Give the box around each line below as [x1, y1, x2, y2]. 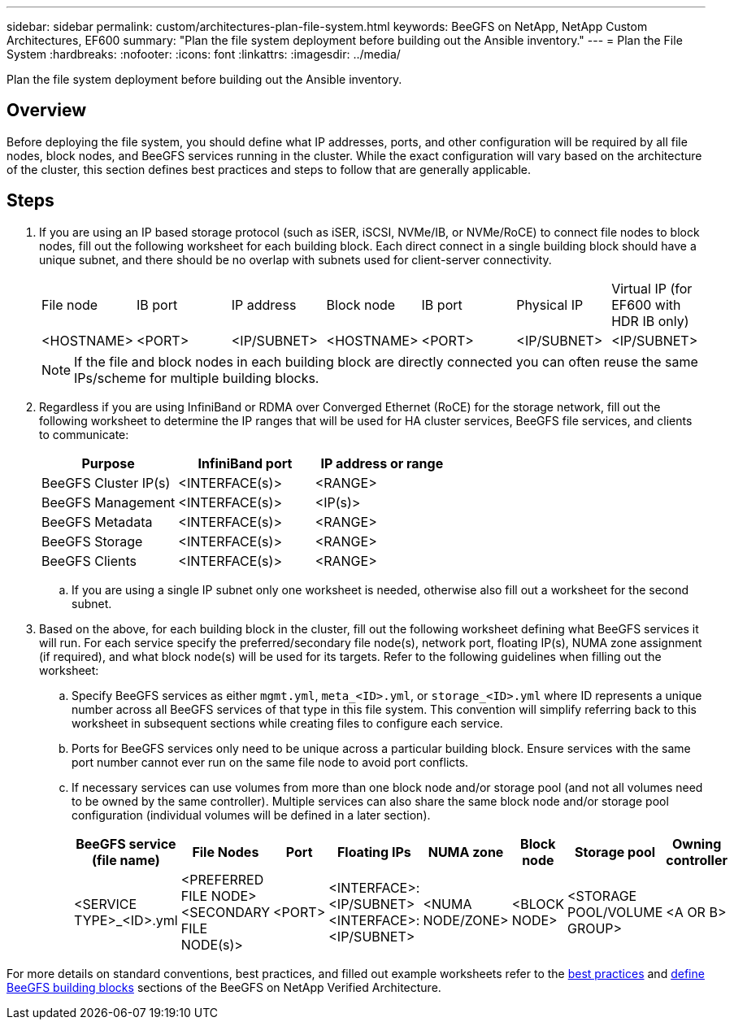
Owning [671, 835, 722, 852]
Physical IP [516, 296, 584, 313]
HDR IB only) [611, 312, 689, 329]
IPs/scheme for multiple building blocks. [74, 369, 319, 386]
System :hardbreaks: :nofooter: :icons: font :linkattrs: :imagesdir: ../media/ [7, 47, 401, 61]
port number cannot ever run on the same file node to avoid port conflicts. [72, 754, 469, 769]
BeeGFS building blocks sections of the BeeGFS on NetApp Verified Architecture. [7, 980, 441, 994]
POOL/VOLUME [567, 903, 663, 920]
